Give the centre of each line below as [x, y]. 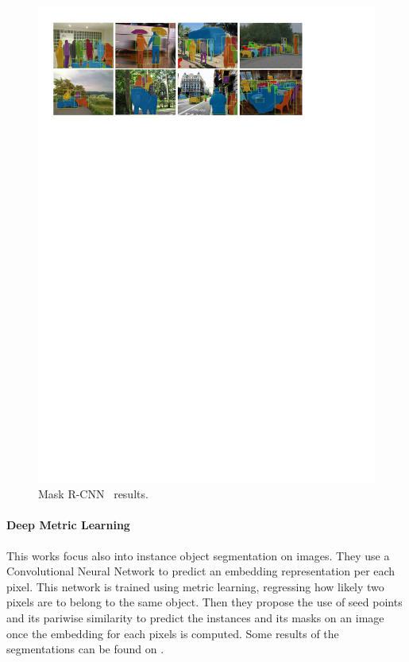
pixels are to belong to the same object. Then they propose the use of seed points [204, 602]
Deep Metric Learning [68, 525]
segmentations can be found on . [85, 649]
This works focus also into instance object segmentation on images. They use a [198, 555]
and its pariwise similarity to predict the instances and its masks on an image [195, 618]
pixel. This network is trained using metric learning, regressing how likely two [195, 586]
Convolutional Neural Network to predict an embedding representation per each [201, 571]
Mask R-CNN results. [93, 494]
